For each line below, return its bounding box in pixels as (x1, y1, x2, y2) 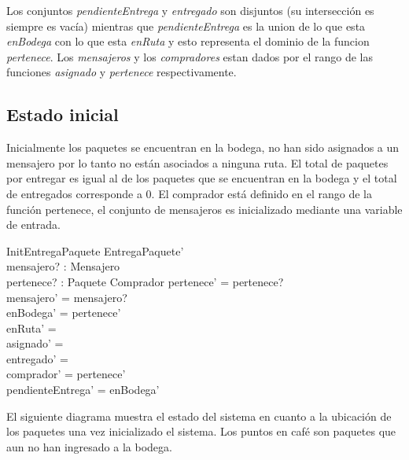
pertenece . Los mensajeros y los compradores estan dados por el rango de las (6, 48, 374, 64)
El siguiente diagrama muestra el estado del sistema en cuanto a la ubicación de (6, 407, 392, 424)
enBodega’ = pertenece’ (6, 304, 121, 321)
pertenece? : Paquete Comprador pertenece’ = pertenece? (6, 273, 284, 289)
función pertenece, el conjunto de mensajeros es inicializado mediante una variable (6, 201, 403, 217)
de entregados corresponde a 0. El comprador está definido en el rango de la (6, 185, 372, 201)
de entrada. (6, 216, 61, 233)
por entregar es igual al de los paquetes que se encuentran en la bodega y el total (6, 170, 397, 186)
